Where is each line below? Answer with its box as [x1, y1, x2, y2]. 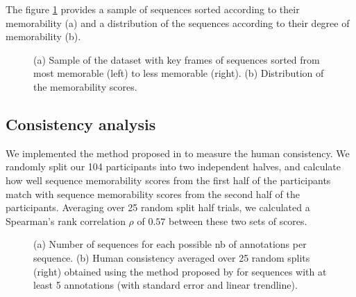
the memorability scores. [33, 79, 137, 93]
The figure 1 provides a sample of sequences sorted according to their [6, 2, 300, 16]
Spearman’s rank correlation [6, 213, 126, 228]
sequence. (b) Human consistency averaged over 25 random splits [33, 250, 310, 264]
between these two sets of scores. [169, 213, 307, 228]
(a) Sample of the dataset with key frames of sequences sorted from [33, 52, 320, 66]
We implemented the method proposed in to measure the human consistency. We [6, 145, 350, 160]
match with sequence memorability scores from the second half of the [6, 186, 300, 201]
